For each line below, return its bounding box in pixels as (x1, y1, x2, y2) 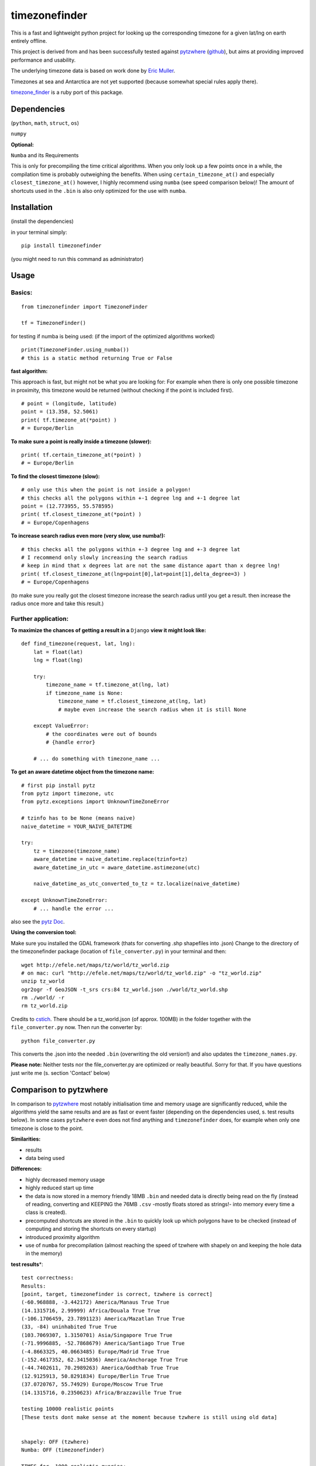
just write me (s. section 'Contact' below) (11, 1069, 111, 1076)
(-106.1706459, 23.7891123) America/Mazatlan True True (21, 1315, 185, 1322)
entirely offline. (11, 37, 47, 44)
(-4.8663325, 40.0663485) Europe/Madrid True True (21, 1348, 170, 1355)
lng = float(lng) (33, 657, 83, 664)
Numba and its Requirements (11, 151, 79, 158)
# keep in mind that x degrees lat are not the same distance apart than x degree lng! (21, 562, 281, 569)
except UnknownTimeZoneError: (21, 897, 108, 904)
